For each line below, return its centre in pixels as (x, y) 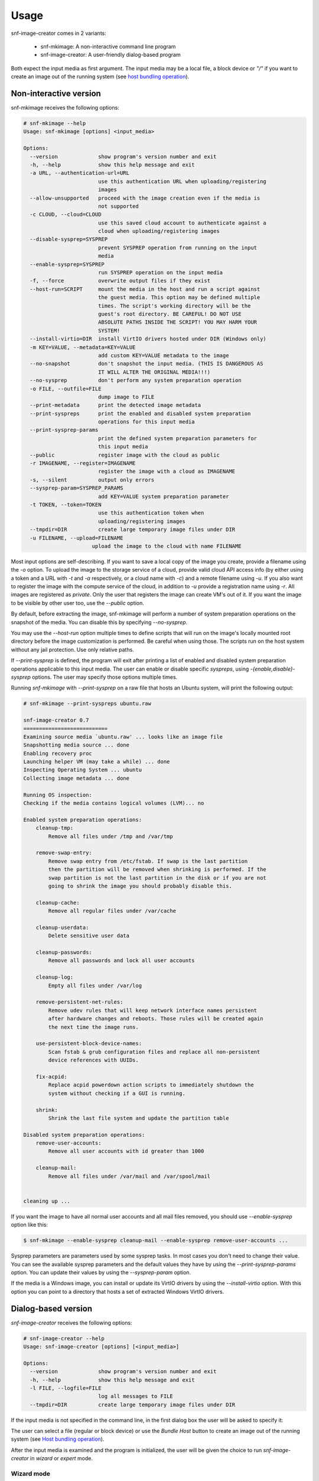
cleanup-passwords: (64, 953)
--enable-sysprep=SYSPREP (67, 264)
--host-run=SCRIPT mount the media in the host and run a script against (145, 289)
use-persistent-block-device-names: (89, 1044)
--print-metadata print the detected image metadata (115, 405)
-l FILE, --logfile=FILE (66, 1388)
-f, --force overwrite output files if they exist (120, 281)
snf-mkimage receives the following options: (65, 108)
